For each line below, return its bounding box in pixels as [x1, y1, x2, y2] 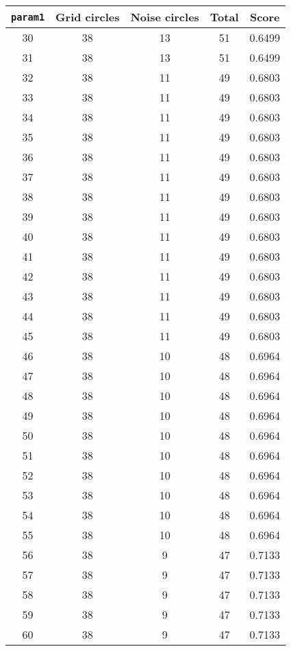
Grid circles [55, 9, 120, 25]
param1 [11, 11, 45, 23]
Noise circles [130, 9, 199, 25]
